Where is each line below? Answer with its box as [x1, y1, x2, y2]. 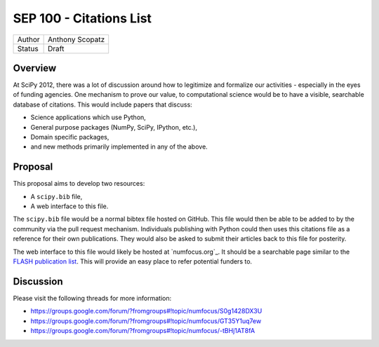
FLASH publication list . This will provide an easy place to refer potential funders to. [13, 257, 253, 266]
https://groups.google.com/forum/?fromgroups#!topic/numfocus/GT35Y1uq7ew [30, 316, 262, 325]
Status [17, 43, 39, 53]
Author [17, 34, 40, 44]
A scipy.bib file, [30, 192, 83, 200]
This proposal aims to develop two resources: [13, 179, 145, 188]
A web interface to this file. [30, 202, 109, 210]
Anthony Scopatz [48, 34, 105, 44]
